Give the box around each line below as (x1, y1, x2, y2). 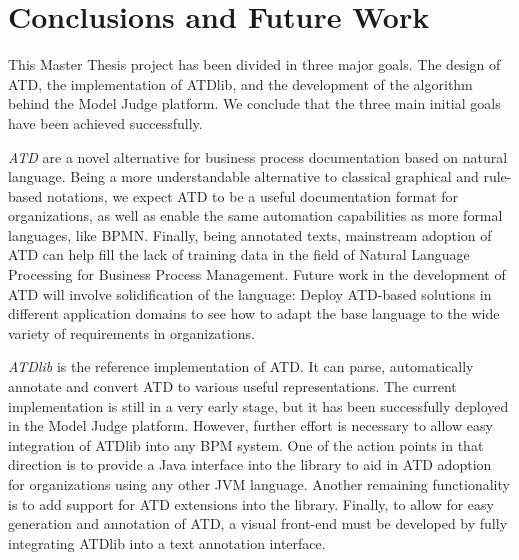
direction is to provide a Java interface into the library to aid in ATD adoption (8, 454, 492, 475)
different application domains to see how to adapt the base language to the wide (8, 303, 500, 324)
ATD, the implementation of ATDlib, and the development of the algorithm (8, 73, 473, 94)
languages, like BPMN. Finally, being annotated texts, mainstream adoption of (8, 224, 492, 245)
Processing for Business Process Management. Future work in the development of (8, 264, 506, 285)
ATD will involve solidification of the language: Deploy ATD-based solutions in (8, 283, 492, 304)
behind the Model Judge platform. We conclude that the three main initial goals (8, 93, 501, 114)
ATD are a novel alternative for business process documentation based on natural (8, 146, 508, 167)
